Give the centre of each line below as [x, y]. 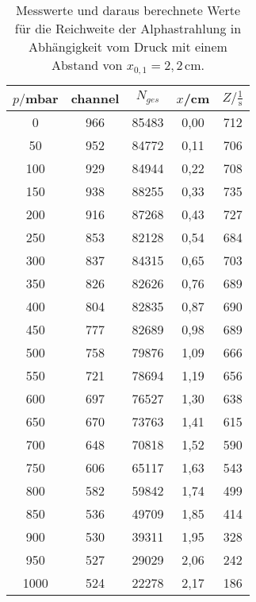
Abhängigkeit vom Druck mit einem [128, 46]
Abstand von [87, 65]
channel [95, 98]
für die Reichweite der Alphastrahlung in [128, 28]
